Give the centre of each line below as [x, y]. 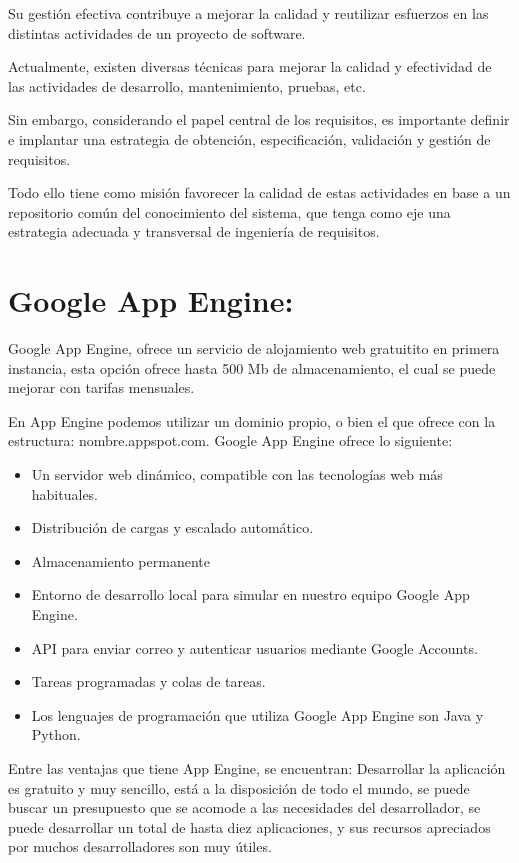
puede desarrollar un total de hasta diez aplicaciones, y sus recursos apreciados [249, 826]
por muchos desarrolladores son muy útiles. [140, 846]
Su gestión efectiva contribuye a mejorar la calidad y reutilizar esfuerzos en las [248, 13]
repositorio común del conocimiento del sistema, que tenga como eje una [229, 211]
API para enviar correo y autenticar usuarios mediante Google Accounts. [254, 647]
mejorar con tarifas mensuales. [101, 387]
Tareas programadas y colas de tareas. [148, 681]
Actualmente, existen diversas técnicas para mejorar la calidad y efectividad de [250, 66]
